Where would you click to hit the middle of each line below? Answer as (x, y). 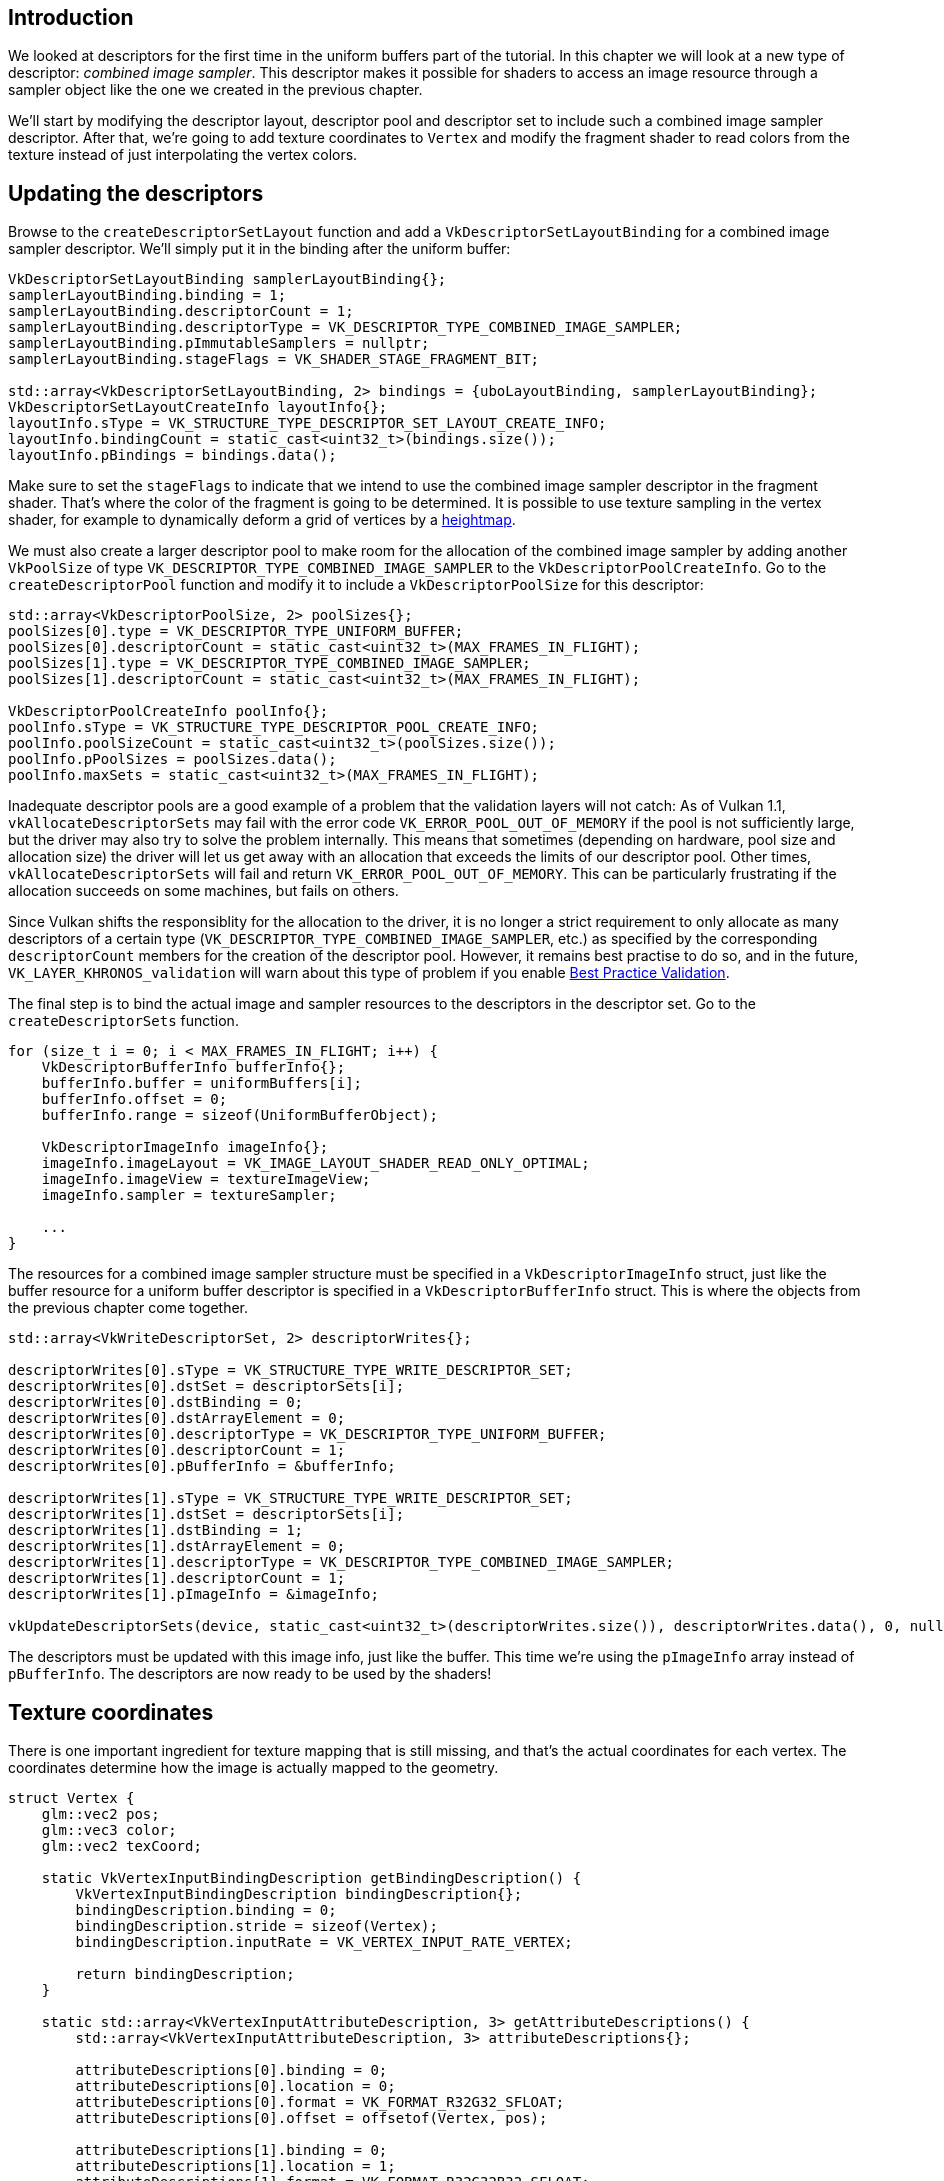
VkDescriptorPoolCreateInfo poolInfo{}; (168, 711)
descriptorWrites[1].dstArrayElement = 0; (177, 1546)
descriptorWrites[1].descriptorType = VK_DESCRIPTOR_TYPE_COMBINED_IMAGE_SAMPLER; (341, 1562)
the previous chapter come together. (128, 1308)
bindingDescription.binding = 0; (206, 1910)
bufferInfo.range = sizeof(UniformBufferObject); (239, 1115)
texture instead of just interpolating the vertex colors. (183, 155)
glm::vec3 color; (109, 1830)
